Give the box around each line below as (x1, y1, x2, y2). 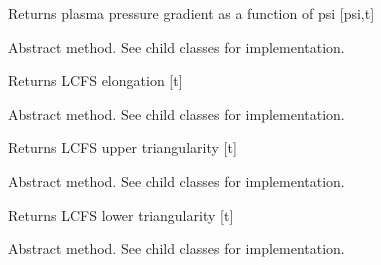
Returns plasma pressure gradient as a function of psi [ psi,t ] (8, 3, 375, 23)
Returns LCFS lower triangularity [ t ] (8, 204, 234, 225)
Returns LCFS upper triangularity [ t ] (8, 137, 237, 158)
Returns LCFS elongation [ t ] (8, 70, 183, 91)
